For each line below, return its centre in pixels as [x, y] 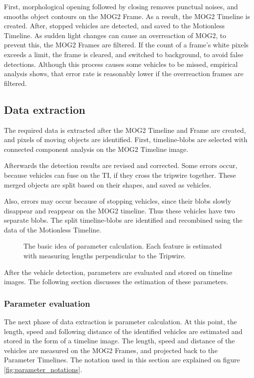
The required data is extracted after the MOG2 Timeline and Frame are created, [125, 130]
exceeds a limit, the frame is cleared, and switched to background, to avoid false [124, 54]
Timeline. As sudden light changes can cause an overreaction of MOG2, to [115, 35]
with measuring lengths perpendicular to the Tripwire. [105, 256]
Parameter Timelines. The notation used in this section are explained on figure [122, 360]
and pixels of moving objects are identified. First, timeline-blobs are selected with [126, 139]
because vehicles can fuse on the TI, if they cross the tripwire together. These [120, 175]
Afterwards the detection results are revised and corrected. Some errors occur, [121, 165]
